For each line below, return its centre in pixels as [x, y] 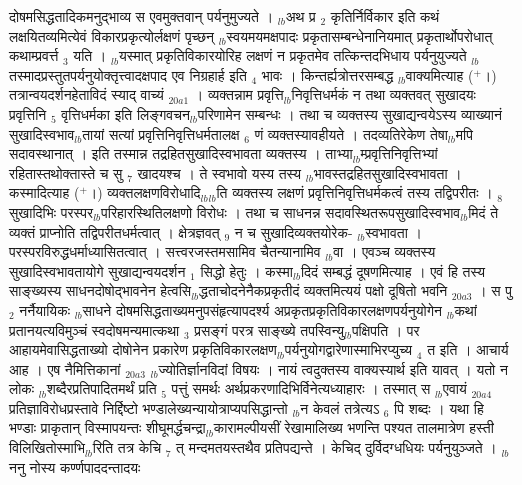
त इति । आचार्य [468, 349]
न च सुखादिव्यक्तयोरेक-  [296, 231]
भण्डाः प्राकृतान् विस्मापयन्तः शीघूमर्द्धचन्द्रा [107, 427]
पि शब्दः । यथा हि [439, 407]
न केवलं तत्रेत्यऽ [340, 407]
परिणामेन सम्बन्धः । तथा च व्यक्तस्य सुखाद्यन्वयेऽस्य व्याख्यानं [349, 113]
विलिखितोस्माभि [47, 447]
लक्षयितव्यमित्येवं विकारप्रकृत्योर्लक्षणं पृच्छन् [111, 35]
